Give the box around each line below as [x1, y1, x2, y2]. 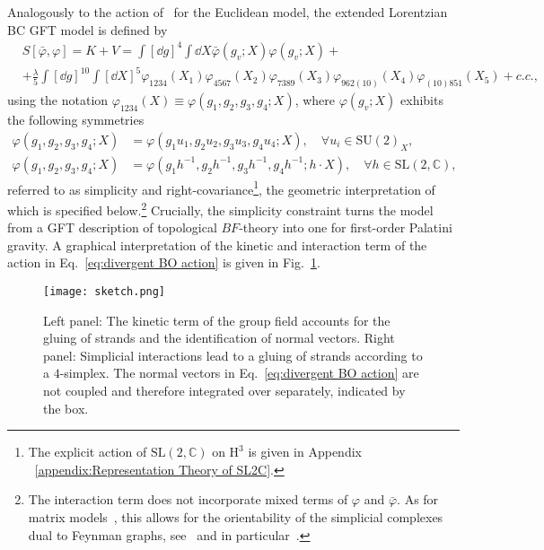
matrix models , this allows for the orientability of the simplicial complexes [28, 508, 443, 527]
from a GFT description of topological [7, 218, 217, 237]
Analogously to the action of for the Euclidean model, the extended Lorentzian [7, 3, 448, 21]
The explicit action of [28, 442, 147, 461]
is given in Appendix [248, 442, 362, 461]
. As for [397, 490, 439, 509]
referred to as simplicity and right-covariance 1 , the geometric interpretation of [7, 177, 435, 198]
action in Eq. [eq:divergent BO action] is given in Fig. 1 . [7, 253, 320, 272]
